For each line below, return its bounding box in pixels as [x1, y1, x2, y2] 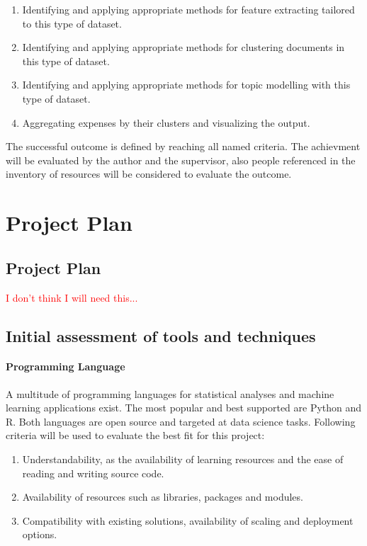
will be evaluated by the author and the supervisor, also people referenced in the [6, 152, 356, 167]
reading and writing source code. [22, 465, 164, 480]
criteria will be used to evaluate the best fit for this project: [6, 428, 265, 443]
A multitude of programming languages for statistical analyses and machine [6, 386, 334, 401]
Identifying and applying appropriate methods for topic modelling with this [22, 77, 351, 92]
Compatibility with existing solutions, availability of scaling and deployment [22, 513, 354, 528]
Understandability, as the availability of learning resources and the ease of [22, 452, 344, 467]
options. [22, 527, 57, 542]
